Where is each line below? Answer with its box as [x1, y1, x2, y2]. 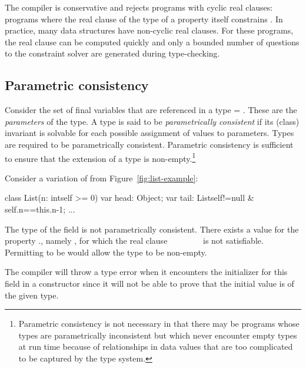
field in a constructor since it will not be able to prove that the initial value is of [5, 277, 294, 289]
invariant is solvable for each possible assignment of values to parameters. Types [5, 127, 294, 139]
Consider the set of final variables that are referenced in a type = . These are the [5, 104, 297, 116]
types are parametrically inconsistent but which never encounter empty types [18, 329, 297, 341]
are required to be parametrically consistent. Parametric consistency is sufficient [5, 138, 294, 150]
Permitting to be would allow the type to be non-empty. [5, 246, 207, 258]
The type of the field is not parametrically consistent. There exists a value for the [5, 223, 299, 235]
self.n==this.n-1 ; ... [5, 203, 75, 215]
